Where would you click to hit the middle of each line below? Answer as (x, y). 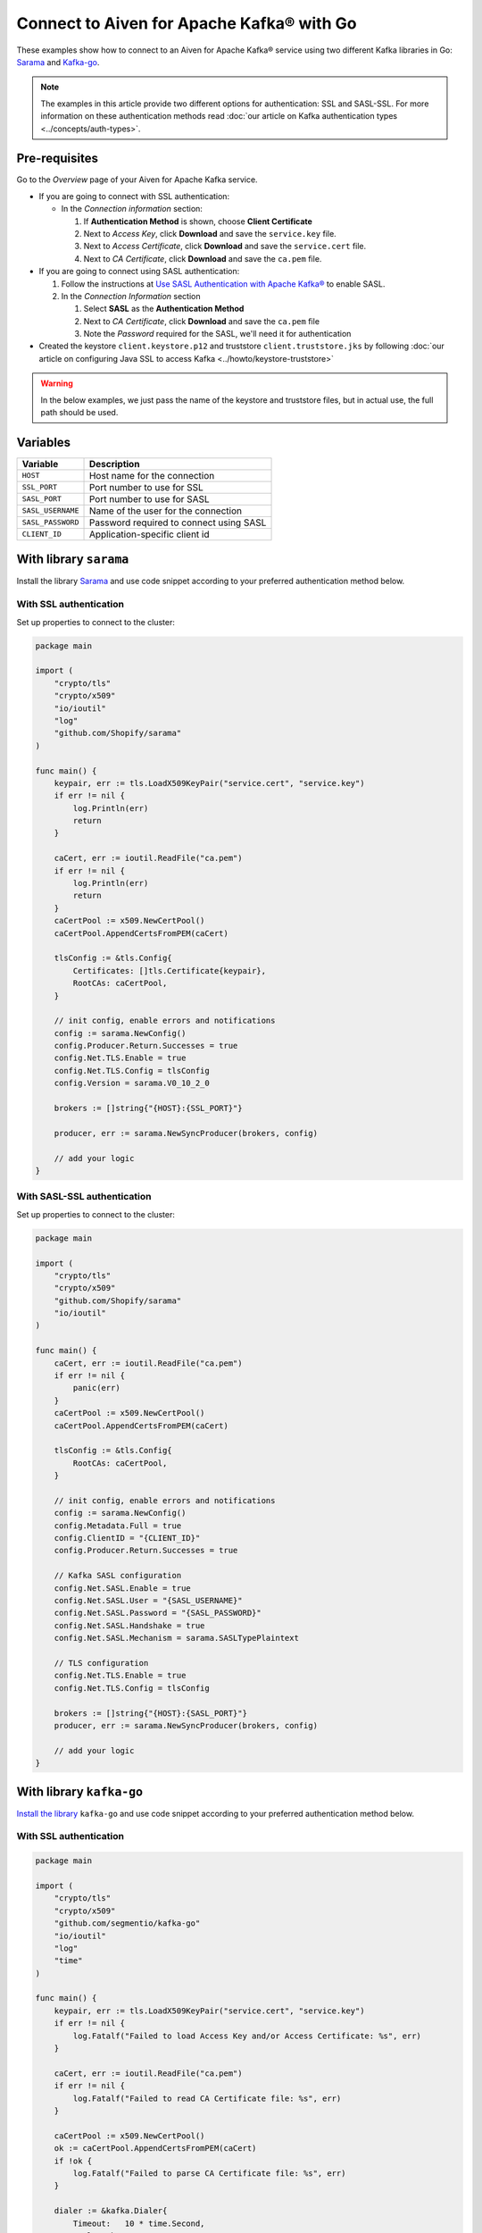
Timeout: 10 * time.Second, (139, 2223)
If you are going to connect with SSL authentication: (134, 196)
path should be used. (79, 413)
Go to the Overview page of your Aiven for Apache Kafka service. (137, 180)
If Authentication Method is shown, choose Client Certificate (198, 221)
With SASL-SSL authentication (84, 1197)
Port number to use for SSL (146, 487)
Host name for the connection (152, 475)
